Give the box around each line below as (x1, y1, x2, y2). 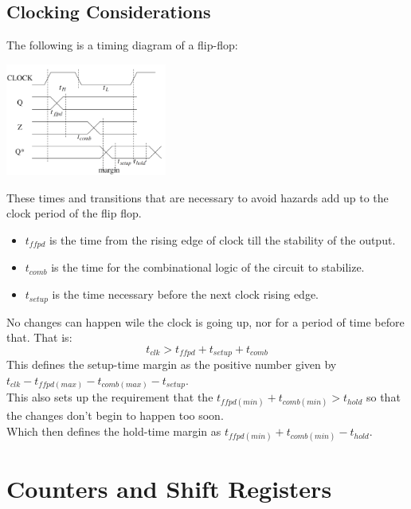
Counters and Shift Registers (6, 472, 332, 505)
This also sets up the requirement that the (6, 389, 213, 405)
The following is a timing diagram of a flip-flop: (6, 37, 238, 53)
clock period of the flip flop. (6, 205, 142, 221)
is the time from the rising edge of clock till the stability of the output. (49, 232, 396, 249)
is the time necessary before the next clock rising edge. (52, 286, 319, 303)
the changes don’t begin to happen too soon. (6, 407, 224, 424)
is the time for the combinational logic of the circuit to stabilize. (51, 259, 365, 276)
